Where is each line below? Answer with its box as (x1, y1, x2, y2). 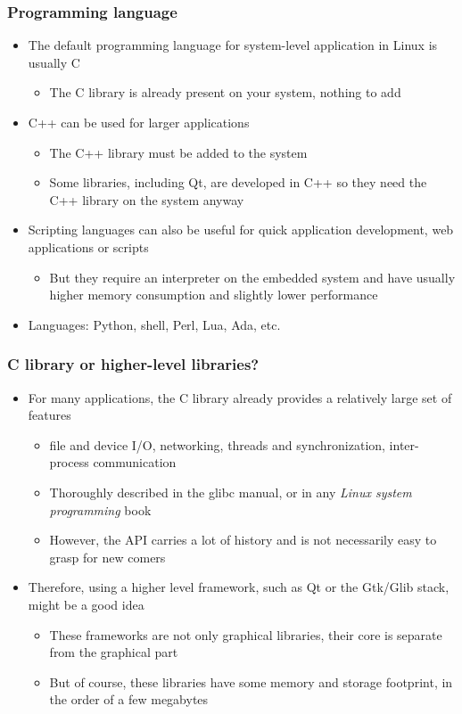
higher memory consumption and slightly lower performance (49, 285, 378, 304)
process (49, 453, 89, 472)
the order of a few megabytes (49, 690, 209, 709)
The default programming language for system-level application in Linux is (28, 36, 438, 54)
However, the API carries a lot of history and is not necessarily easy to (49, 530, 437, 549)
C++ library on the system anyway (49, 190, 244, 209)
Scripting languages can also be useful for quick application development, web (28, 220, 454, 239)
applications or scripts (28, 237, 149, 256)
